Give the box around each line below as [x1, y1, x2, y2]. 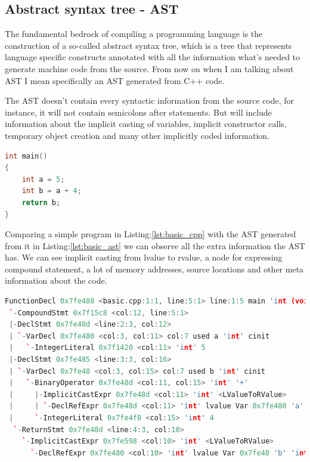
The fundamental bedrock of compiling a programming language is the [5, 27, 263, 40]
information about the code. [5, 274, 107, 287]
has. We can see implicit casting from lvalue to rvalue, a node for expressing [5, 251, 283, 263]
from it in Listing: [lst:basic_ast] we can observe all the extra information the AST [5, 239, 305, 252]
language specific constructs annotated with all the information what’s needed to [5, 51, 300, 63]
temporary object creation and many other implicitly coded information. [5, 129, 269, 141]
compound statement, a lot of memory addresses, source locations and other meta [5, 262, 304, 275]
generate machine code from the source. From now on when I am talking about [5, 62, 294, 75]
